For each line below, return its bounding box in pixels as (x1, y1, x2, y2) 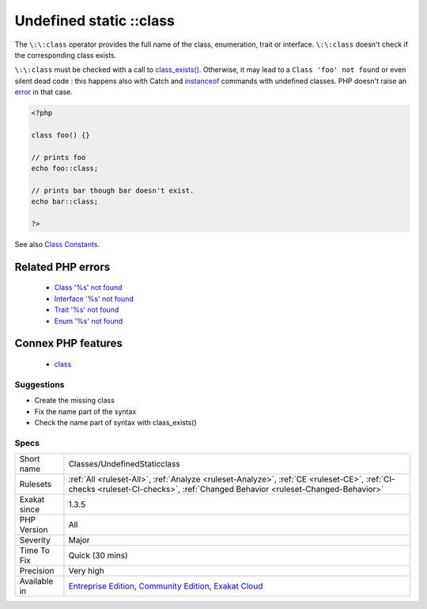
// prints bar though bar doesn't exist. (31, 186, 195, 195)
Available (19, 576, 54, 587)
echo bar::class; (31, 197, 99, 206)
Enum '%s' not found (54, 316, 123, 325)
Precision (19, 565, 55, 577)
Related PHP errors (14, 260, 111, 273)
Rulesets (19, 479, 51, 490)
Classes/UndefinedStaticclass (68, 459, 181, 470)
